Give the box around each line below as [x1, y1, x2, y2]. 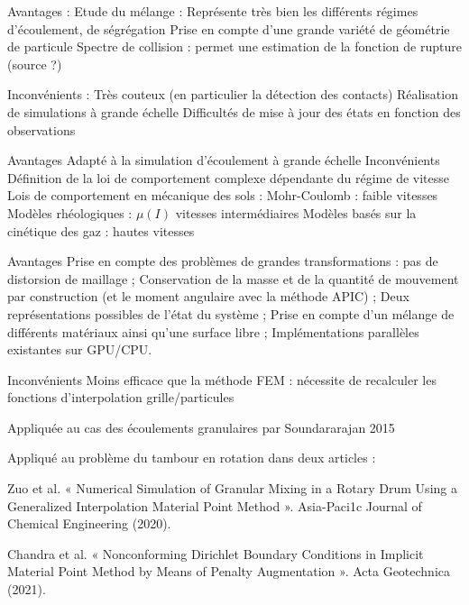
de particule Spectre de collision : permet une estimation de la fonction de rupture [7, 37, 462, 56]
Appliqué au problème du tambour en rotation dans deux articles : [7, 448, 376, 467]
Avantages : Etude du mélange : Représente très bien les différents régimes [7, 2, 418, 20]
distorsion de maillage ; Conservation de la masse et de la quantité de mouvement [7, 269, 459, 288]
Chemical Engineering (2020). [7, 514, 171, 533]
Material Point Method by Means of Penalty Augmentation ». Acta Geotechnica [7, 562, 451, 581]
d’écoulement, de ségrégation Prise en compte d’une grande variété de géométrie [7, 19, 450, 38]
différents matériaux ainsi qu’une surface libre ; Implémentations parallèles [7, 322, 419, 341]
